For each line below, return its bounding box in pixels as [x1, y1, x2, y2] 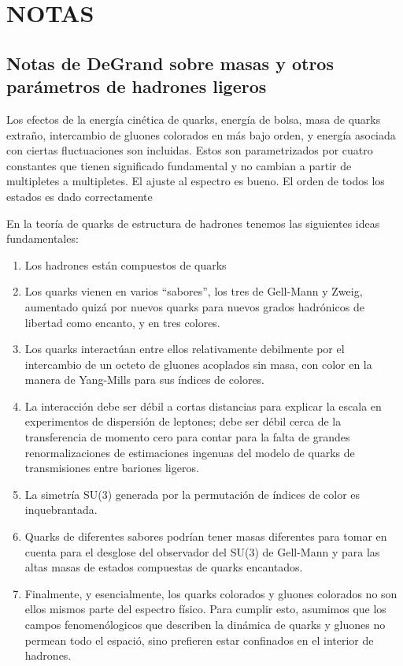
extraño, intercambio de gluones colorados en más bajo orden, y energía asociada [6, 126, 396, 143]
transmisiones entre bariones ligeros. [24, 460, 199, 476]
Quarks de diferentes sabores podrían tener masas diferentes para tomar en [24, 528, 387, 545]
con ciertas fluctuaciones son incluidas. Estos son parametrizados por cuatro [6, 142, 373, 158]
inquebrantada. [24, 501, 98, 518]
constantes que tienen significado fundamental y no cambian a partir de [6, 157, 352, 173]
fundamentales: [6, 230, 79, 247]
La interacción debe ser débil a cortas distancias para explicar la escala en [24, 397, 382, 414]
